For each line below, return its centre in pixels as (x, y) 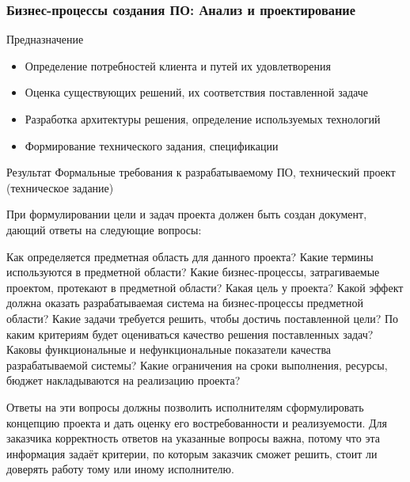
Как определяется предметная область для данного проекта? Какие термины (190, 256)
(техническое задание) (60, 187)
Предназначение (45, 39)
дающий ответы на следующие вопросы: (104, 229)
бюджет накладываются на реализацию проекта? (123, 380)
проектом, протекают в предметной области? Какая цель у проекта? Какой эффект (205, 287)
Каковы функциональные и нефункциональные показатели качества (169, 349)
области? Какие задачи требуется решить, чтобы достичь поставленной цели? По (203, 318)
